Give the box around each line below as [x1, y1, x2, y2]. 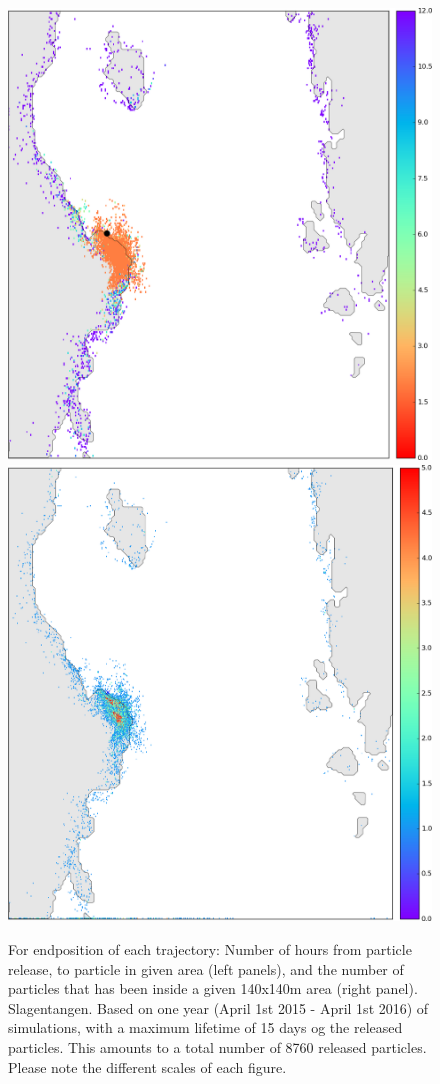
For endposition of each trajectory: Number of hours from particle [8, 938, 412, 959]
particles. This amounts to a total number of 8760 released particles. [8, 1036, 427, 1057]
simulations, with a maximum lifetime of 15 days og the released [8, 1017, 403, 1038]
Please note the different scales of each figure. [8, 1056, 287, 1077]
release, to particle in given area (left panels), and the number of [8, 958, 404, 979]
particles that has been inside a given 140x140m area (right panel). [8, 978, 418, 999]
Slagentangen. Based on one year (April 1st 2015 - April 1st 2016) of [8, 997, 429, 1018]
